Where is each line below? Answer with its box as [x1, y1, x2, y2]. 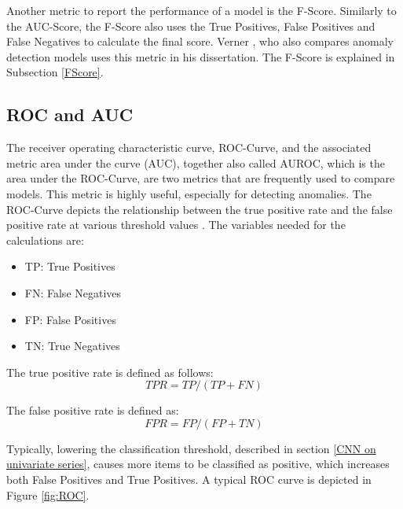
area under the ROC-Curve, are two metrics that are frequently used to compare [6, 170, 395, 186]
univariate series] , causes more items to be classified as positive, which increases [6, 456, 390, 472]
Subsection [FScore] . [6, 64, 104, 80]
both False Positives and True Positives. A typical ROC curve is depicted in [6, 471, 372, 488]
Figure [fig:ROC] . [6, 486, 90, 503]
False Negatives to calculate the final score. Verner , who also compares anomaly [6, 33, 394, 50]
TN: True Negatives [24, 337, 120, 354]
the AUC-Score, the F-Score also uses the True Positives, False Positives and [6, 17, 376, 34]
